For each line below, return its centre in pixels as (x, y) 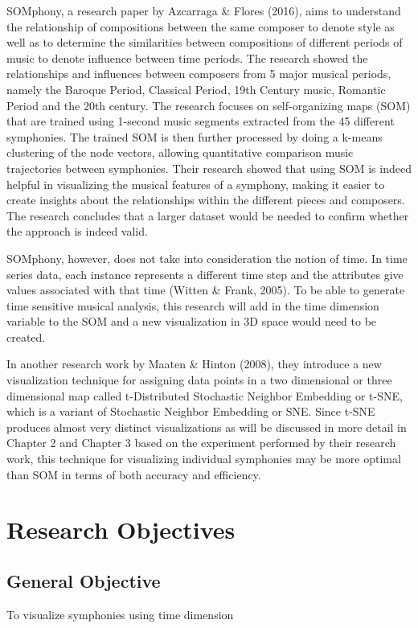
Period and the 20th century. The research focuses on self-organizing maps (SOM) (209, 105)
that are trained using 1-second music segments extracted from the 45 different (201, 121)
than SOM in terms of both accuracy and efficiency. (134, 474)
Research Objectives (121, 529)
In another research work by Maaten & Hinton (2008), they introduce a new (194, 364)
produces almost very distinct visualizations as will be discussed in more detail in (207, 427)
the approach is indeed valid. (77, 231)
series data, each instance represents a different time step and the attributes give (205, 274)
